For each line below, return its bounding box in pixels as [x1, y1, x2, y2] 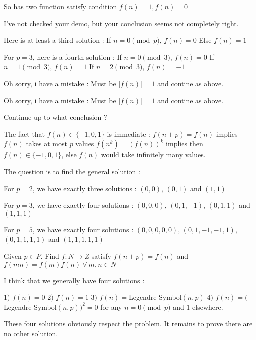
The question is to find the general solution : [4, 166, 140, 176]
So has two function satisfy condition [4, 1, 117, 11]
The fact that [4, 128, 45, 139]
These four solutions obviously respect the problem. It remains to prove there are [4, 318, 253, 329]
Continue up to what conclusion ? [4, 112, 107, 122]
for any [100, 301, 122, 312]
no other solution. [4, 328, 58, 338]
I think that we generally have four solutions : [4, 275, 145, 285]
